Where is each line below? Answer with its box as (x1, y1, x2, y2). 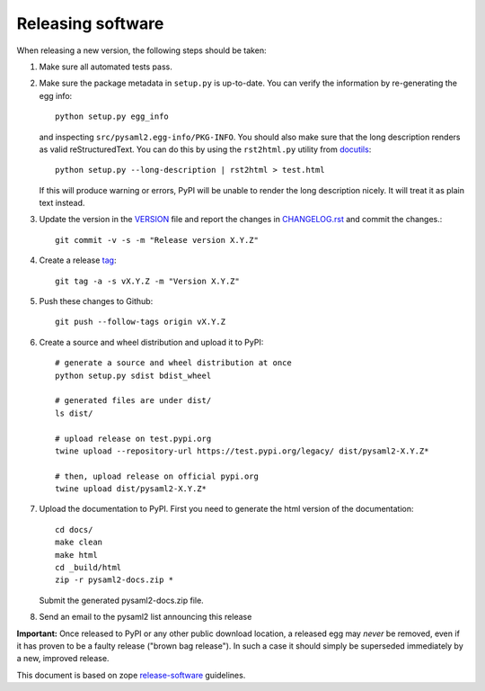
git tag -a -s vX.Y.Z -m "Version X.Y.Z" (55, 275, 240, 286)
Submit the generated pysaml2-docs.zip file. (39, 595, 204, 606)
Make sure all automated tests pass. (39, 61, 172, 72)
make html (55, 550, 98, 560)
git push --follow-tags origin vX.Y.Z (55, 317, 226, 328)
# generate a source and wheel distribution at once (55, 358, 292, 368)
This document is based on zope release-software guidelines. (16, 669, 246, 680)
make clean (55, 537, 103, 548)
